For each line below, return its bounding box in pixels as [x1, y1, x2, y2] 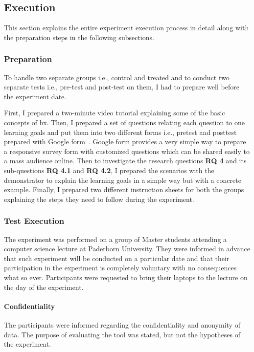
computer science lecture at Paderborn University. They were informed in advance [4, 243, 251, 254]
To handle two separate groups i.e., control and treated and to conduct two [4, 72, 230, 82]
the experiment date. [4, 91, 67, 101]
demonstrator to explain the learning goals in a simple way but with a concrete [4, 175, 241, 185]
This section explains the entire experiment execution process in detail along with [4, 22, 249, 33]
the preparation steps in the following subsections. [4, 32, 154, 42]
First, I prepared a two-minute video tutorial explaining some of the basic [4, 108, 225, 118]
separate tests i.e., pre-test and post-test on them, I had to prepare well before [4, 82, 239, 92]
